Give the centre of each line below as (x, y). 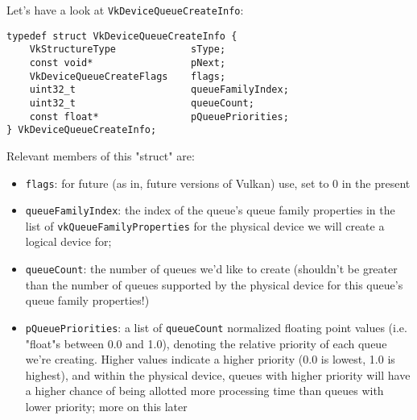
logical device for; (68, 241)
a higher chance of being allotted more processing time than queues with (204, 391)
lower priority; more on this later (106, 406)
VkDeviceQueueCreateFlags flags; (128, 76)
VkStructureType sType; (128, 50)
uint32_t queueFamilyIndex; (159, 90)
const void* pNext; (128, 62)
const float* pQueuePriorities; (159, 116)
